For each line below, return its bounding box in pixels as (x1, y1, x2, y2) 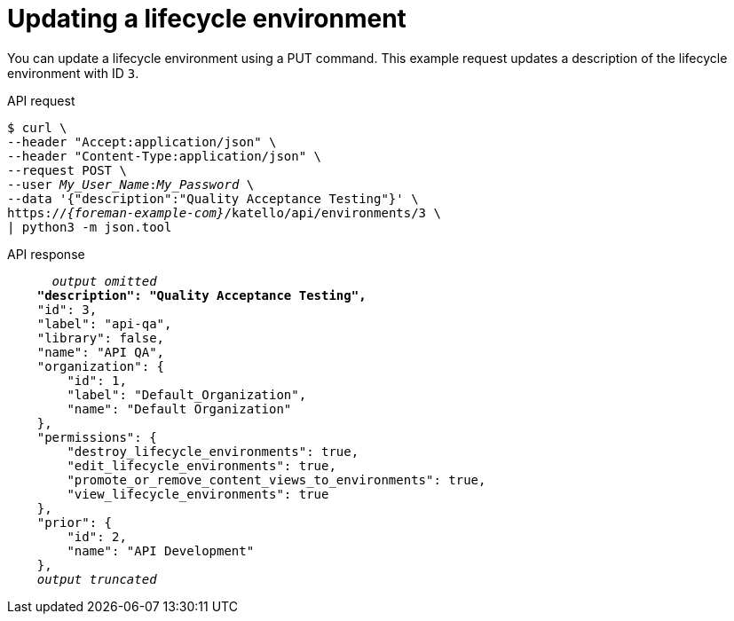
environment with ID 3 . (7, 65, 139, 81)
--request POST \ (7, 162, 127, 177)
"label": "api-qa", (36, 316, 172, 331)
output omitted (51, 273, 157, 288)
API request (7, 92, 75, 108)
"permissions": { (36, 429, 157, 444)
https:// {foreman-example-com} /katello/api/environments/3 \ (7, 205, 441, 220)
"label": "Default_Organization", (67, 387, 307, 402)
